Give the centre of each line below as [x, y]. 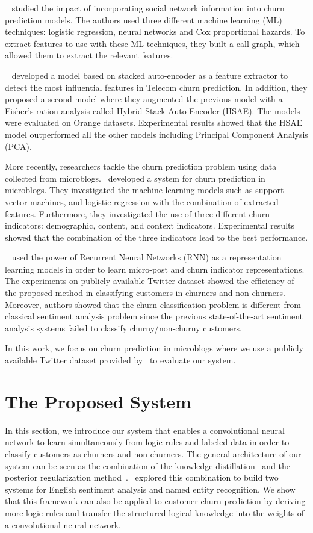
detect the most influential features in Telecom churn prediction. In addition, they [156, 87]
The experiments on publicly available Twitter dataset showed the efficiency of [150, 281]
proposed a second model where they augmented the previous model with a [144, 99]
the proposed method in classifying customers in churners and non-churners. [145, 293]
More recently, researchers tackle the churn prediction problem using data [141, 166]
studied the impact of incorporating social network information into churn [148, 8]
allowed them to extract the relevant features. [89, 55]
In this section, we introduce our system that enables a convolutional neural [145, 430]
